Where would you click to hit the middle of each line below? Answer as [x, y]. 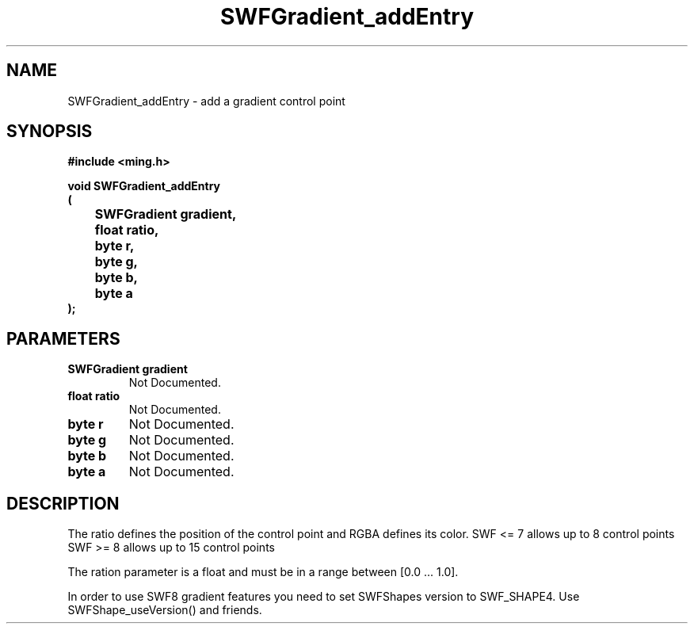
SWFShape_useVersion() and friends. [165, 610]
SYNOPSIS [50, 132]
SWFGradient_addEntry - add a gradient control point [206, 101]
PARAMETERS [63, 338]
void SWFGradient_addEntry [144, 186]
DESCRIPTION [63, 503]
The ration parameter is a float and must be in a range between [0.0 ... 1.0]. [263, 572]
